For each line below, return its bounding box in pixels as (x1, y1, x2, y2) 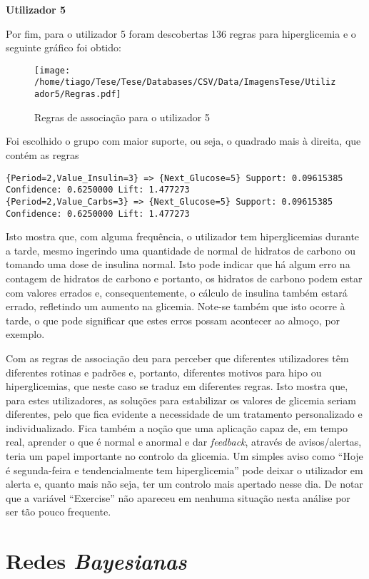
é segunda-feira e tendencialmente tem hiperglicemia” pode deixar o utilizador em (6, 462, 363, 477)
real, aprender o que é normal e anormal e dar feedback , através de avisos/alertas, (6, 434, 362, 449)
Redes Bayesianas (6, 546, 187, 576)
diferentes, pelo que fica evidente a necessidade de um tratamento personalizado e (6, 406, 363, 421)
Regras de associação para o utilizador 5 (34, 109, 210, 124)
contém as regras (6, 147, 79, 162)
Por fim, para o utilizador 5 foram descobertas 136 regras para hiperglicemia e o (6, 26, 356, 41)
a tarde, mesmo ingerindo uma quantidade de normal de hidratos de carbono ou (6, 242, 355, 257)
